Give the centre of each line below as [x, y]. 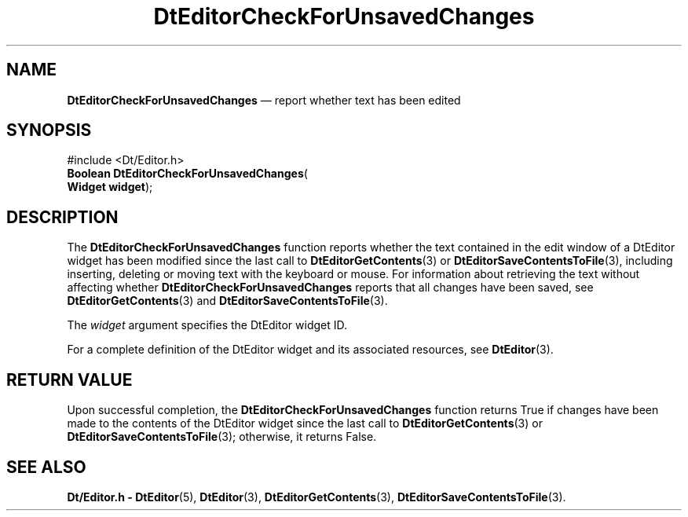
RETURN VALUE [70, 379]
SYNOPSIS [49, 130]
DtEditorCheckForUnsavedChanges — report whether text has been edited [264, 100]
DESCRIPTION [62, 217]
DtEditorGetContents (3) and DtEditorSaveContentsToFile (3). [227, 301]
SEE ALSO [46, 467]
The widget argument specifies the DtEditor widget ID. [207, 325]
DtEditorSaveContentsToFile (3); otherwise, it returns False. [222, 437]
